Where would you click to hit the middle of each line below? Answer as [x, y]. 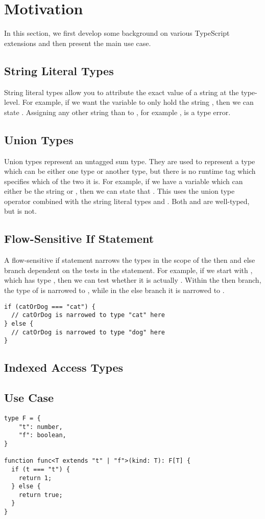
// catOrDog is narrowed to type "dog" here [88, 332]
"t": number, [41, 427]
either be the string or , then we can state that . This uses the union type [119, 191]
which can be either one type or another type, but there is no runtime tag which [130, 171]
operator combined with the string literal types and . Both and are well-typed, [127, 201]
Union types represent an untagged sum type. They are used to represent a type [130, 161]
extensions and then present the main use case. [78, 43]
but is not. [20, 211]
